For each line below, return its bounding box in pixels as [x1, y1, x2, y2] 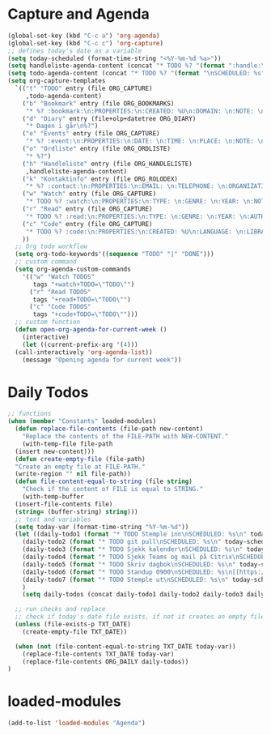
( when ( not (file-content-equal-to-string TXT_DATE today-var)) [15, 642, 236, 651]
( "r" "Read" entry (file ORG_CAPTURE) [22, 205, 153, 213]
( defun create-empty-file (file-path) [15, 455, 146, 463]
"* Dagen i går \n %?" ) [25, 122, 99, 130]
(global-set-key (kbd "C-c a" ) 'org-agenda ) [7, 32, 160, 40]
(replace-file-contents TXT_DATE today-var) [22, 650, 175, 658]
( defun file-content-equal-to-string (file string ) [15, 477, 193, 486]
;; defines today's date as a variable [7, 46, 142, 55]
